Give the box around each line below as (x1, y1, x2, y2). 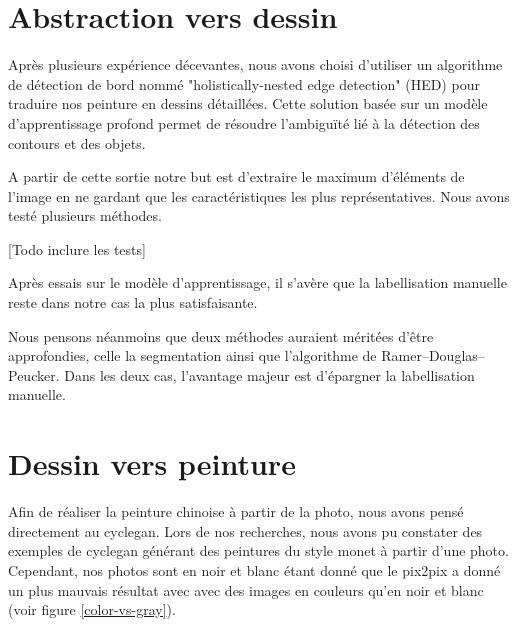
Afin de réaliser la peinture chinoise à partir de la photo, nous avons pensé (8, 501, 464, 522)
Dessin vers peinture (8, 443, 296, 484)
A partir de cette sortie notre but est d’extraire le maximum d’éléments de (8, 166, 465, 187)
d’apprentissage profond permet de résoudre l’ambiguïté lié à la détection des (8, 112, 480, 133)
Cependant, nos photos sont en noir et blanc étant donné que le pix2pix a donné (8, 559, 501, 580)
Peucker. (8, 364, 60, 385)
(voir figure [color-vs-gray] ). (8, 599, 176, 620)
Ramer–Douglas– (381, 345, 485, 366)
